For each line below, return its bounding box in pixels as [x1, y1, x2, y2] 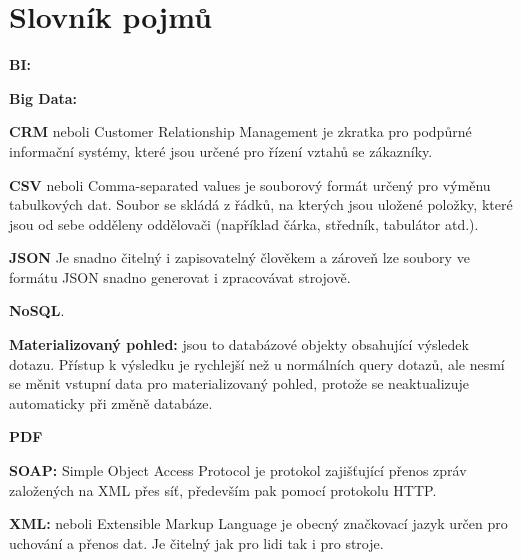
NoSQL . [9, 300, 65, 321]
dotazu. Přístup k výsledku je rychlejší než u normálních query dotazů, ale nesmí [9, 353, 505, 374]
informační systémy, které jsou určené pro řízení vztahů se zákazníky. [9, 140, 433, 161]
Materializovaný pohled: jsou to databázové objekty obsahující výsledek [9, 334, 469, 355]
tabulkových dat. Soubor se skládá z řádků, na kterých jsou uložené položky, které [9, 194, 513, 215]
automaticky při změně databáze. [9, 392, 213, 413]
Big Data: [9, 87, 78, 108]
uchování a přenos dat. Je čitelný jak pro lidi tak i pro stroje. [9, 532, 384, 553]
